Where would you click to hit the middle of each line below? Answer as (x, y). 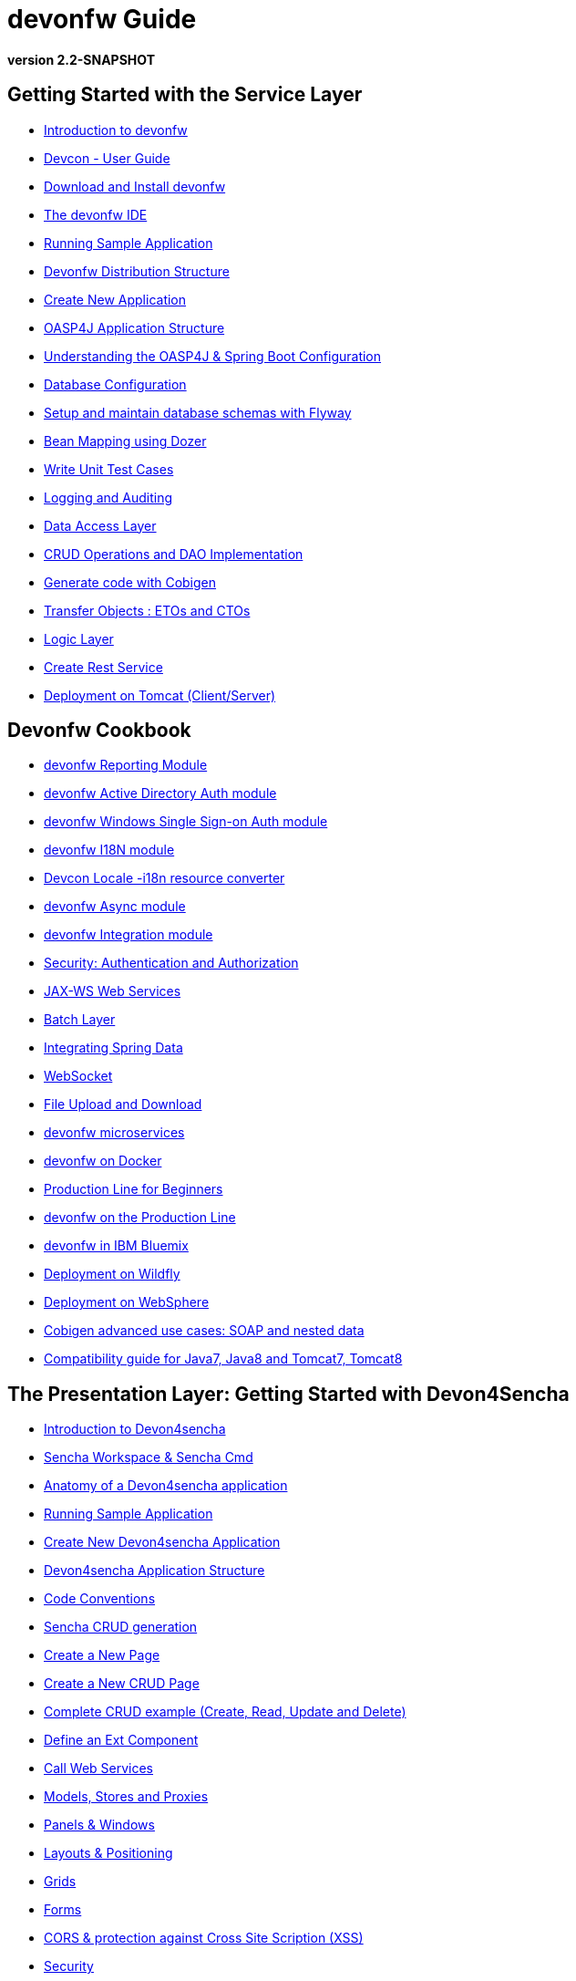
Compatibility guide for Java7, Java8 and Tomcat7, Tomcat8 (223, 1359)
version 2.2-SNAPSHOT (81, 59)
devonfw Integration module (129, 935)
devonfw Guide (102, 19)
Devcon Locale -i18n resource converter (165, 878)
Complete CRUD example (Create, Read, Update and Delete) (225, 1712)
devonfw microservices (114, 1133)
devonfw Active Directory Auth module (160, 793)
